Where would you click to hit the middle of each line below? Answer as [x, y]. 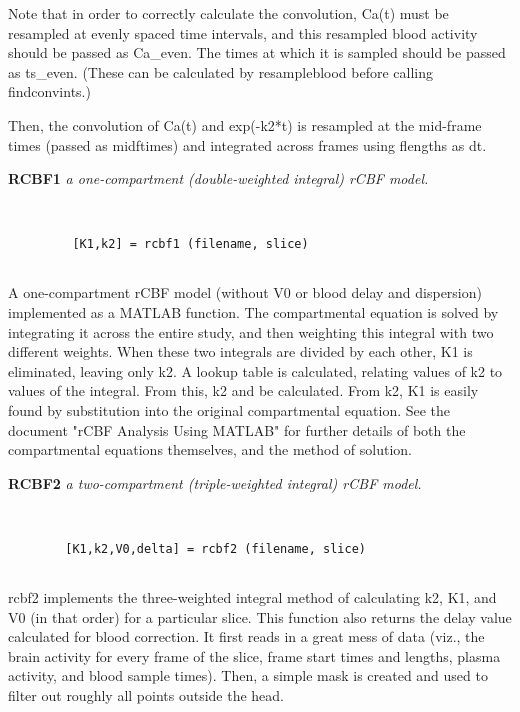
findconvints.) [49, 91]
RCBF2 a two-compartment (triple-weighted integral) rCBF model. [215, 482]
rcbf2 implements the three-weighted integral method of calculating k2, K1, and [252, 596]
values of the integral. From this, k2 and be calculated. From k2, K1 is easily [243, 390]
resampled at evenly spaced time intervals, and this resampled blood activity [243, 32]
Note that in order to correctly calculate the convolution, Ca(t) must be [228, 13]
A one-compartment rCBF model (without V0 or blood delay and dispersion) [245, 292]
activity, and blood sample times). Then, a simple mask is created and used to [248, 675]
